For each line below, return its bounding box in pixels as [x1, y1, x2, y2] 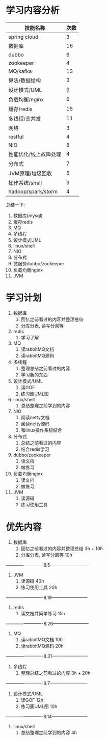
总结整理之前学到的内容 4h [20, 729, 77, 735]
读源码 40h [20, 578, 44, 584]
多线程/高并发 [8, 115, 41, 122]
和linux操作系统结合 [20, 427, 63, 433]
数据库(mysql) [13, 212, 43, 218]
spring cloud [8, 33, 39, 40]
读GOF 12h [20, 697, 44, 703]
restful [8, 133, 24, 140]
